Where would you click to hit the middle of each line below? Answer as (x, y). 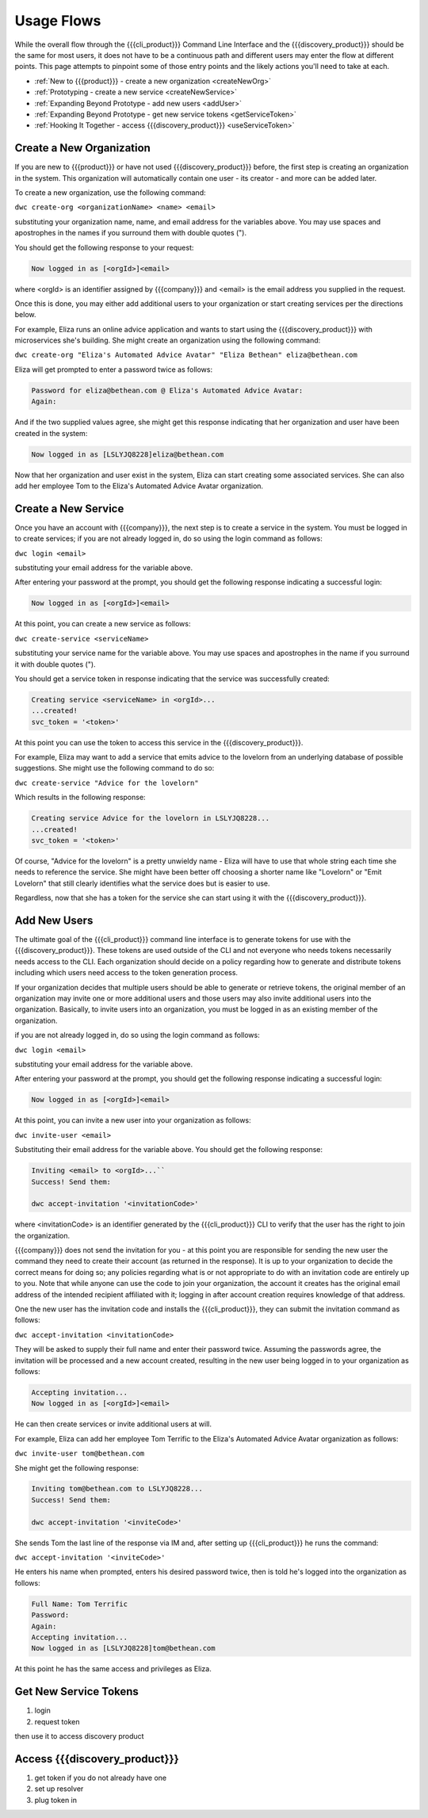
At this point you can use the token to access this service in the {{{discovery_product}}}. (159, 742)
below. (25, 315)
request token (57, 1721)
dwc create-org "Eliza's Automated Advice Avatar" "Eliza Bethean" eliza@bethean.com (186, 355)
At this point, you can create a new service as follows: (103, 624)
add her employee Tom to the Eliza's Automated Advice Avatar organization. (139, 486)
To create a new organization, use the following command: (110, 192)
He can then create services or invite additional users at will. (113, 1424)
